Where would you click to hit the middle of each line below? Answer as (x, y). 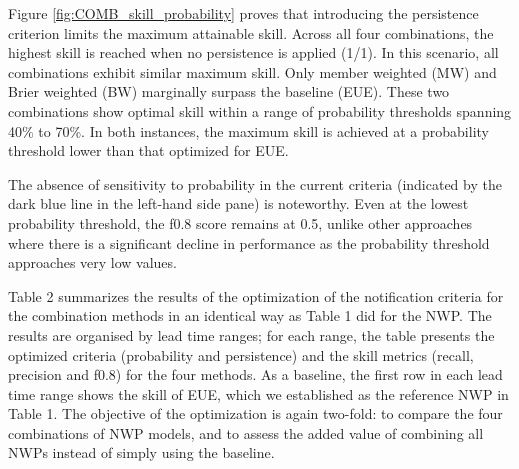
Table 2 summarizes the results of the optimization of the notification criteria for (256, 295)
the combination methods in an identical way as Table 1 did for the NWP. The (250, 315)
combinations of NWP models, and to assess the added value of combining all (246, 432)
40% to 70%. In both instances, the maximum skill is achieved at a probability (248, 130)
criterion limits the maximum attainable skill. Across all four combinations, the (251, 32)
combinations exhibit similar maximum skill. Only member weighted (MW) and (252, 71)
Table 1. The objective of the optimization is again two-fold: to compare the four (255, 413)
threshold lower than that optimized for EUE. (148, 150)
